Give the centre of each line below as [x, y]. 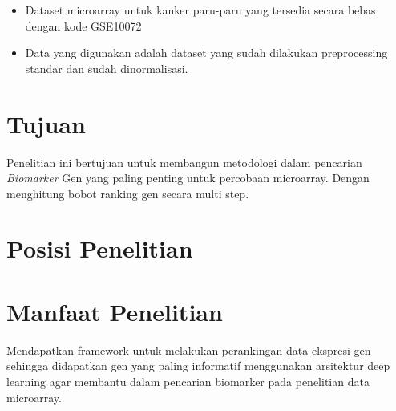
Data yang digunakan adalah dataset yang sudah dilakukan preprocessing [206, 53]
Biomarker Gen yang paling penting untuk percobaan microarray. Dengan [188, 178]
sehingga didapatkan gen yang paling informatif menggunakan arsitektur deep [198, 366]
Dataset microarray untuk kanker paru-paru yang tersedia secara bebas [200, 10]
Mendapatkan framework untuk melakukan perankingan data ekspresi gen [189, 350]
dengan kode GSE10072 [83, 25]
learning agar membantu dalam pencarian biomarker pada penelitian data [188, 381]
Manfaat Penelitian [115, 311]
